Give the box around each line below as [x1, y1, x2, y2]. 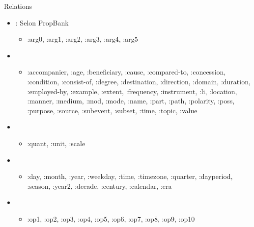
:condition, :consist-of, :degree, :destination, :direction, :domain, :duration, [27, 76, 251, 86]
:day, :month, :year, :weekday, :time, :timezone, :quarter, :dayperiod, [27, 171, 233, 181]
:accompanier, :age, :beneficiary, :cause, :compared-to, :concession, [27, 67, 226, 77]
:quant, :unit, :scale [27, 138, 85, 148]
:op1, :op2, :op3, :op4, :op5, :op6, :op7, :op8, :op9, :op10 [27, 213, 195, 224]
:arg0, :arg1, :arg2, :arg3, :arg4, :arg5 [27, 34, 138, 44]
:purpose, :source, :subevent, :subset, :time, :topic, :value [27, 105, 198, 115]
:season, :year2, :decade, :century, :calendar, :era [27, 180, 172, 191]
